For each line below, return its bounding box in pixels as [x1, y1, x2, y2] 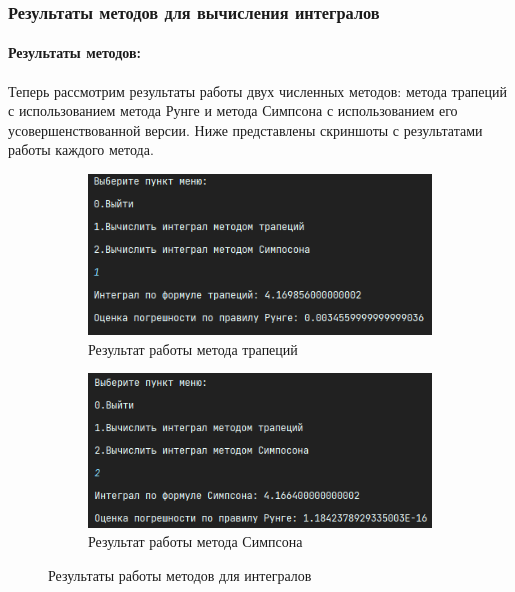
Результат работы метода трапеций [88, 338, 298, 359]
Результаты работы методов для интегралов [48, 565, 312, 586]
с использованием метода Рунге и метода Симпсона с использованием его [8, 100, 458, 121]
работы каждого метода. [8, 139, 154, 160]
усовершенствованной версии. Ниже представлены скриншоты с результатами [8, 119, 483, 140]
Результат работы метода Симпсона [88, 531, 303, 552]
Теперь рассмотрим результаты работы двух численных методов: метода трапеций [8, 80, 508, 101]
